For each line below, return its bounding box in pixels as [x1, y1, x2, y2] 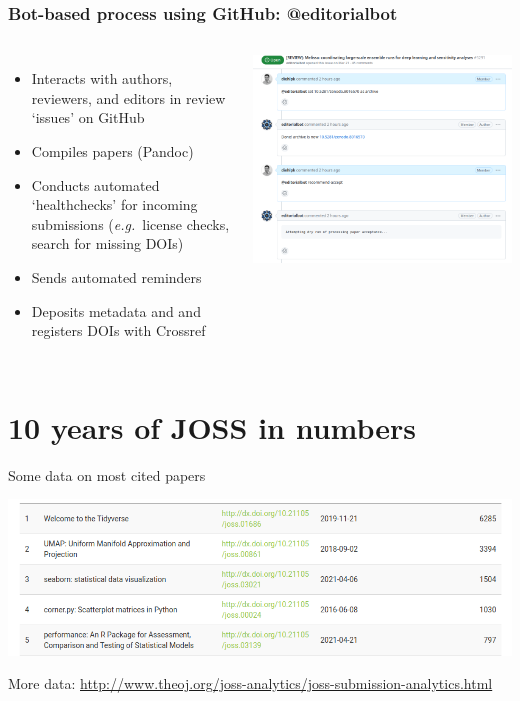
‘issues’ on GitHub [31, 107, 145, 128]
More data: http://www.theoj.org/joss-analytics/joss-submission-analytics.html [8, 673, 493, 694]
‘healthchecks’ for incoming [31, 194, 198, 215]
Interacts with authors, [31, 68, 173, 89]
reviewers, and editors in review [31, 87, 226, 108]
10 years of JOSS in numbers [8, 406, 417, 447]
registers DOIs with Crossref [31, 320, 206, 341]
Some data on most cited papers [8, 464, 206, 485]
